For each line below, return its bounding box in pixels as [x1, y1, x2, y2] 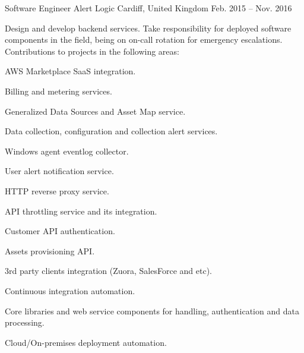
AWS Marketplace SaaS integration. [5, 65, 136, 77]
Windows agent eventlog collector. [5, 144, 129, 157]
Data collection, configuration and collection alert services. [5, 125, 218, 137]
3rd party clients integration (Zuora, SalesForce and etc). [5, 264, 213, 277]
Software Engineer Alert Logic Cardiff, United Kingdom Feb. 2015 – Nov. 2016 [5, 2, 292, 14]
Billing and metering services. [5, 84, 112, 97]
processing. [5, 316, 45, 329]
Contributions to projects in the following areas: [5, 45, 179, 57]
